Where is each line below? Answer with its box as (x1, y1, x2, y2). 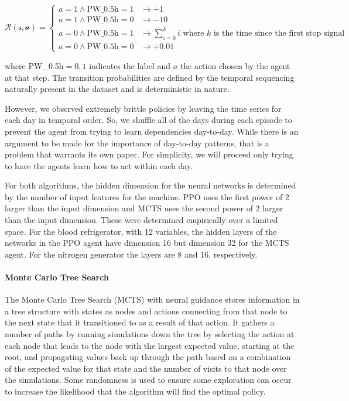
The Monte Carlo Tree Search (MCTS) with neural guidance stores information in (5, 293, 300, 306)
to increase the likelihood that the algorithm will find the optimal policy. (5, 385, 266, 397)
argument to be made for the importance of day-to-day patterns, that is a (5, 136, 269, 149)
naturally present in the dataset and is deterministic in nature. (5, 83, 230, 95)
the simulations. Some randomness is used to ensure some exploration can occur (5, 373, 292, 386)
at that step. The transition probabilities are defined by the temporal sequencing (5, 71, 295, 83)
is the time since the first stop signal (213, 29, 345, 37)
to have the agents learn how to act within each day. (5, 159, 193, 172)
